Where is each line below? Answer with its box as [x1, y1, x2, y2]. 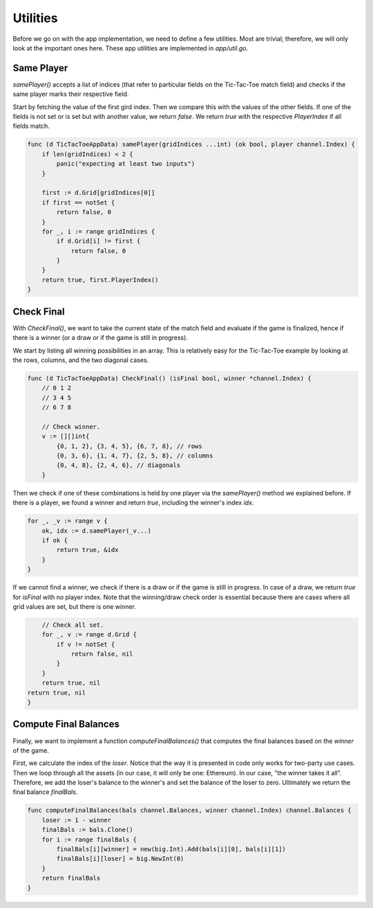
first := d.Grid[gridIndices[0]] [41, 189, 155, 197]
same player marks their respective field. [12, 90, 129, 98]
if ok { [41, 536, 68, 544]
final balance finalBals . [12, 788, 78, 796]
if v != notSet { [56, 640, 115, 648]
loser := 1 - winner [41, 816, 112, 824]
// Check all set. [41, 621, 104, 629]
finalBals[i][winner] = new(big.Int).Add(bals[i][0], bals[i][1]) [56, 845, 287, 853]
